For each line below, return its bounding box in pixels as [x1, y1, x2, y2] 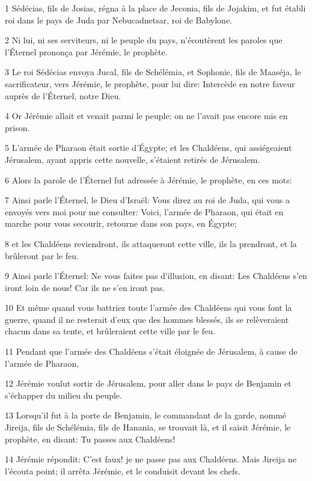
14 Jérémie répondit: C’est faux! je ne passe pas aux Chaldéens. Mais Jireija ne [5, 453, 297, 465]
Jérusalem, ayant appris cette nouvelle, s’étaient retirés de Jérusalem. [5, 153, 260, 165]
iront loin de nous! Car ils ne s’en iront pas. [5, 281, 165, 293]
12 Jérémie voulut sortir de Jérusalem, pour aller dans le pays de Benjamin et [5, 377, 292, 390]
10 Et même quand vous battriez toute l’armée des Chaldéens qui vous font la [5, 301, 292, 314]
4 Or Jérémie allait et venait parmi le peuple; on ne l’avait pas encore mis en [5, 109, 288, 122]
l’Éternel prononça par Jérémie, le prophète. [5, 45, 168, 58]
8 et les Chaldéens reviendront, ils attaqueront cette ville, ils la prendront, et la [5, 237, 297, 250]
